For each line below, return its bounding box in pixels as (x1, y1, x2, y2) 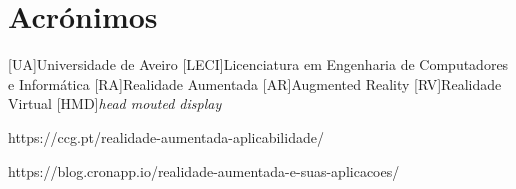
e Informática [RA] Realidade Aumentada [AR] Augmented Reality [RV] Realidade (8, 73, 502, 94)
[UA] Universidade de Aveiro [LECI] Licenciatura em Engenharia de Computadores (8, 54, 509, 75)
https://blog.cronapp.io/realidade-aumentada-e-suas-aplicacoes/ (8, 160, 400, 181)
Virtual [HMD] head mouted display (8, 93, 222, 114)
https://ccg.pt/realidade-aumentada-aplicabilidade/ (8, 126, 324, 147)
